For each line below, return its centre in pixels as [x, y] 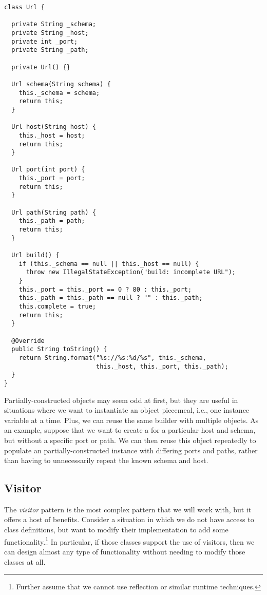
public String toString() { [59, 349]
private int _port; [45, 41]
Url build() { [35, 255]
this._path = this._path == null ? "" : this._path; [111, 298]
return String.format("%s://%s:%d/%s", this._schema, [112, 358]
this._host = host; [52, 135]
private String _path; [50, 50]
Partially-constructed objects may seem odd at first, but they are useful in [121, 400]
